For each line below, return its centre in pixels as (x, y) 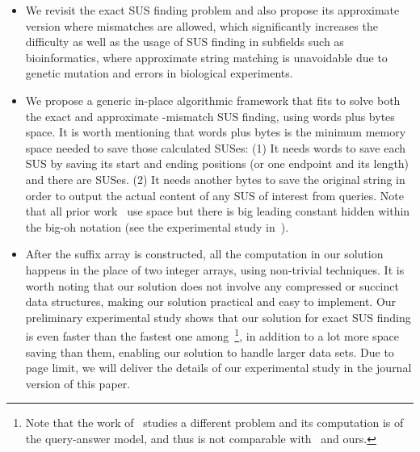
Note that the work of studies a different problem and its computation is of (214, 423)
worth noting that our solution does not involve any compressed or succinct (212, 285)
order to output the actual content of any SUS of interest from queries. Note (214, 195)
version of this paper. (78, 383)
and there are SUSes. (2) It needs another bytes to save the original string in (215, 179)
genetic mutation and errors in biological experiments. (159, 73)
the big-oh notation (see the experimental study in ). (157, 226)
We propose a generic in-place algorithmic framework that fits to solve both (213, 100)
